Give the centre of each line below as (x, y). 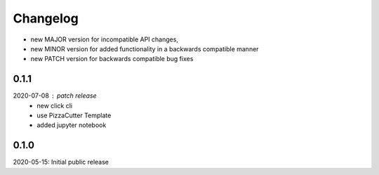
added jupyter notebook (72, 125)
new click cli (55, 105)
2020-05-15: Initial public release (61, 162)
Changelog (46, 18)
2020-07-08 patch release (55, 96)
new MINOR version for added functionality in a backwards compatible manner (145, 48)
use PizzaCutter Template (74, 115)
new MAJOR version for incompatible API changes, (105, 39)
